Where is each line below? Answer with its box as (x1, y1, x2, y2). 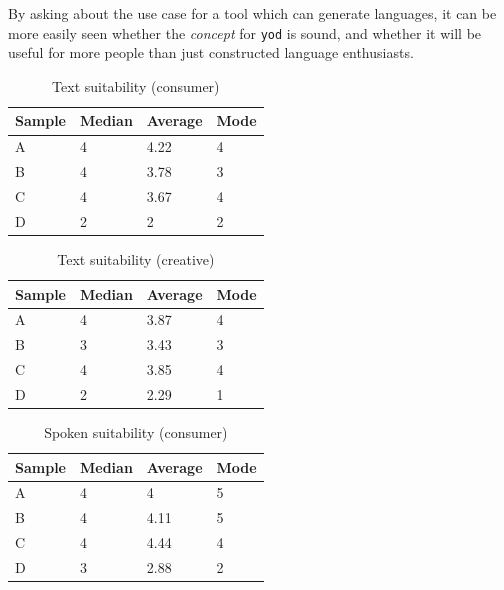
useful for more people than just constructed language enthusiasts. (8, 42, 414, 63)
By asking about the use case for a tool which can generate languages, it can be (8, 3, 497, 23)
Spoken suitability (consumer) (44, 421, 228, 442)
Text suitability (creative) (57, 248, 215, 269)
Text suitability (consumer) (52, 75, 220, 96)
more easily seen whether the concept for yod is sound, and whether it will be (8, 22, 482, 43)
